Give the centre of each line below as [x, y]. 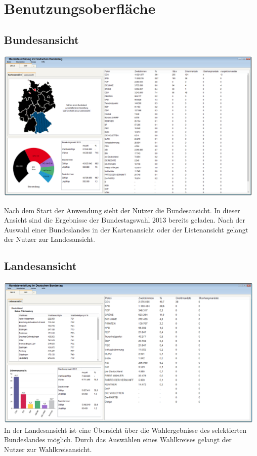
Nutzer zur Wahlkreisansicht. [48, 449]
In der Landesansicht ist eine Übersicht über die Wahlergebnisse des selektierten [125, 430]
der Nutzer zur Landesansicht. [50, 239]
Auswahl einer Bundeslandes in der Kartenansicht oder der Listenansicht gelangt [126, 229]
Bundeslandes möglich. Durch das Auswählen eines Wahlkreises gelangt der [118, 439]
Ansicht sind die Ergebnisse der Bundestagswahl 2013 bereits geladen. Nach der [125, 220]
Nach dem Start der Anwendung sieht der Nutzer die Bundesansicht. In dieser [122, 210]
